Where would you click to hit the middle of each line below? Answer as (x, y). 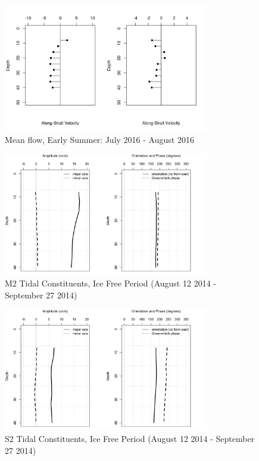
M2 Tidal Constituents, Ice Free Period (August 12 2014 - (110, 283)
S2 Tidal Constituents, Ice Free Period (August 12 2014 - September (130, 439)
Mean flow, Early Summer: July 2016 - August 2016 (99, 139)
